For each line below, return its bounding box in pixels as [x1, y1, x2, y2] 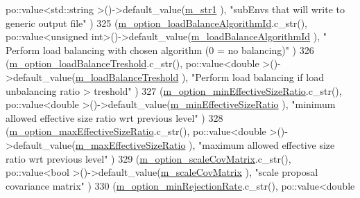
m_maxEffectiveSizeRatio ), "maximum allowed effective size [75, 137, 335, 152]
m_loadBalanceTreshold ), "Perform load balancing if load [75, 69, 324, 84]
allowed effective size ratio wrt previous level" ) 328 [6, 110, 223, 125]
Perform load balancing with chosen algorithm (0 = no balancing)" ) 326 [6, 42, 314, 57]
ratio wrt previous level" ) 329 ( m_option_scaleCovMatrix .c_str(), [6, 151, 291, 165]
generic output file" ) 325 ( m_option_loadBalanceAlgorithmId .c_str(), [6, 15, 308, 30]
